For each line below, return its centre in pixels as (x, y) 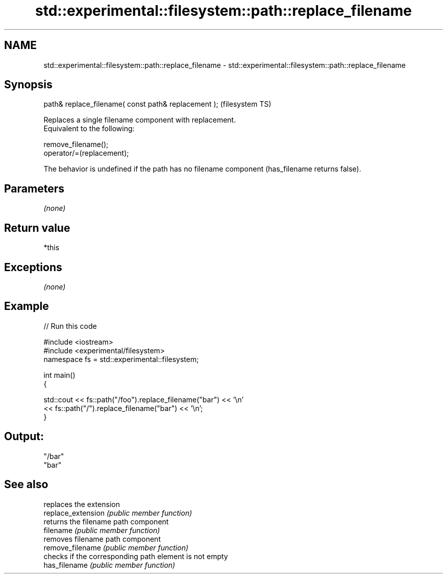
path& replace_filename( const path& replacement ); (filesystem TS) (157, 104)
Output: (24, 437)
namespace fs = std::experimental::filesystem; (121, 359)
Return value (37, 228)
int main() (59, 375)
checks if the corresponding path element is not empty (136, 556)
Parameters (34, 188)
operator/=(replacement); (86, 153)
